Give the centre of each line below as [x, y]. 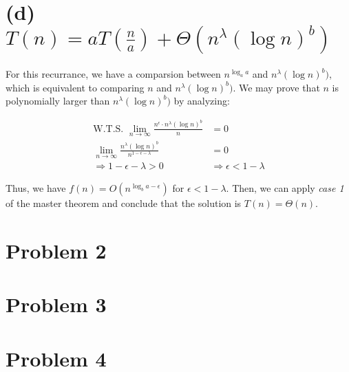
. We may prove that [276, 87]
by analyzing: [202, 101]
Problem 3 [56, 304]
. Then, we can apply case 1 [285, 188]
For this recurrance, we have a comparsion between [113, 74]
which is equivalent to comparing [75, 87]
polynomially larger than [58, 101]
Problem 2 [56, 250]
